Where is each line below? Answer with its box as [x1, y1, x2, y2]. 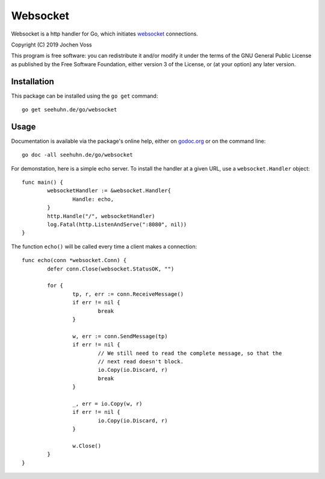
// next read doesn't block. [97, 358, 184, 365]
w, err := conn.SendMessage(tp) [72, 333, 168, 340]
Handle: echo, [72, 196, 114, 202]
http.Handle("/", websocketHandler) [47, 213, 156, 219]
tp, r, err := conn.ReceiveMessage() [72, 290, 184, 298]
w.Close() [72, 442, 102, 449]
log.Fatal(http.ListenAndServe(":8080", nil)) [47, 221, 187, 228]
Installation [11, 76, 54, 87]
